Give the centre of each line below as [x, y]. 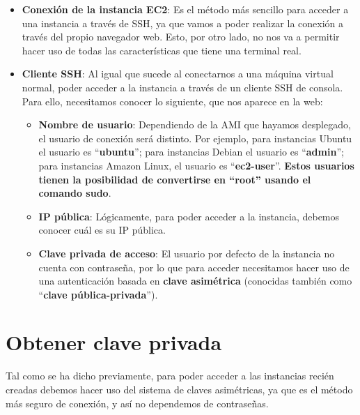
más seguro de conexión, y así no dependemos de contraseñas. [137, 403]
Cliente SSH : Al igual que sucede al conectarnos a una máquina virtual [178, 74]
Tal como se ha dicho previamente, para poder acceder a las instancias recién [170, 376]
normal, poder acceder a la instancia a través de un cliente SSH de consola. [182, 87]
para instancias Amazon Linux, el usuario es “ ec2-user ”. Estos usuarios [196, 165]
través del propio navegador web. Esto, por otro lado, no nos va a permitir [181, 37]
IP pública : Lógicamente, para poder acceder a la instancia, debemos [189, 216]
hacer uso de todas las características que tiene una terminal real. [162, 50]
